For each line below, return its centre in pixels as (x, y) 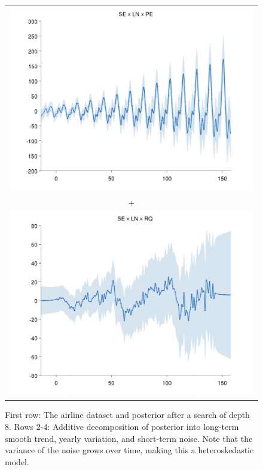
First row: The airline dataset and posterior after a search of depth (127, 415)
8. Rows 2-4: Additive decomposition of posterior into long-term (122, 426)
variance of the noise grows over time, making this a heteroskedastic (129, 450)
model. (17, 461)
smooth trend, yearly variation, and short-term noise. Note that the (129, 438)
